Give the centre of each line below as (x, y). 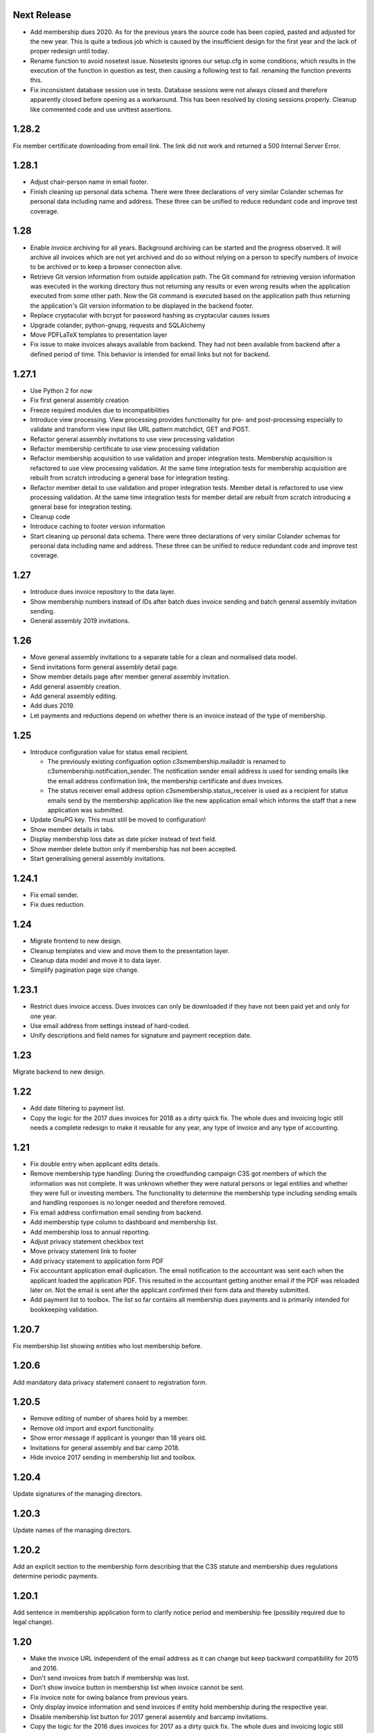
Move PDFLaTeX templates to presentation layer (99, 335)
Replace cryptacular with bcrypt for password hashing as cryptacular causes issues (150, 315)
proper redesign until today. (70, 51)
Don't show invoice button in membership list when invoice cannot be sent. (137, 1687)
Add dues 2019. (53, 706)
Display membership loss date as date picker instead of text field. (124, 839)
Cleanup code (50, 516)
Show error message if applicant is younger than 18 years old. (118, 1438)
